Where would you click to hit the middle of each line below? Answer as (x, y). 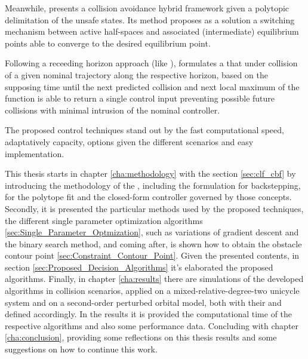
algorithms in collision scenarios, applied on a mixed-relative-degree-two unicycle (152, 291)
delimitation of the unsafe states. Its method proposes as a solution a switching (150, 19)
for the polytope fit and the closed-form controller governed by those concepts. (148, 197)
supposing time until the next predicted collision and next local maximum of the (152, 86)
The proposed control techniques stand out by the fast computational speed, (144, 130)
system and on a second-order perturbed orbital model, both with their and (143, 302)
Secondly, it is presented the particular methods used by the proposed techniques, (154, 208)
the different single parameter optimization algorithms (104, 220)
